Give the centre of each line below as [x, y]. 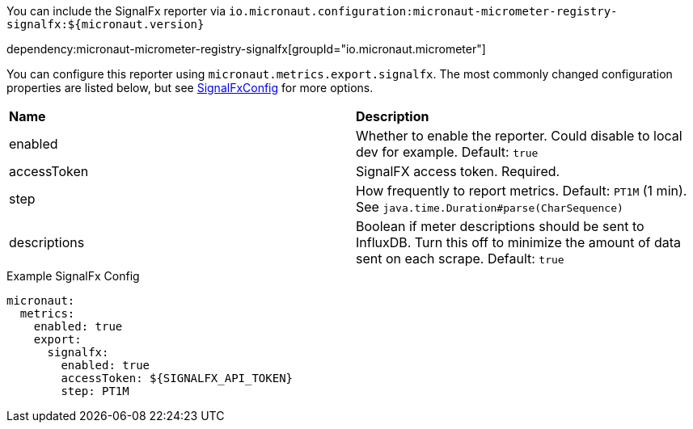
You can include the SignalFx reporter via [116, 11]
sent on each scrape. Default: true [460, 259]
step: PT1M [95, 391]
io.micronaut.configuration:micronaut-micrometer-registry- [423, 11]
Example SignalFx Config [73, 276]
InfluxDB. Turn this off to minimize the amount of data [519, 242]
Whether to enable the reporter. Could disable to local [519, 136]
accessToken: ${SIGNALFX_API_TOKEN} [177, 378]
